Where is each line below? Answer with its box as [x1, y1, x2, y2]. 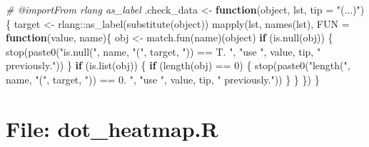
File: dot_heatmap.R [6, 113, 218, 143]
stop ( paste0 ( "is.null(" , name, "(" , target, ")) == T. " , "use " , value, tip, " [6, 44, 321, 59]
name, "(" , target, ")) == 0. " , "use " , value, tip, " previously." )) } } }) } [6, 71, 320, 86]
